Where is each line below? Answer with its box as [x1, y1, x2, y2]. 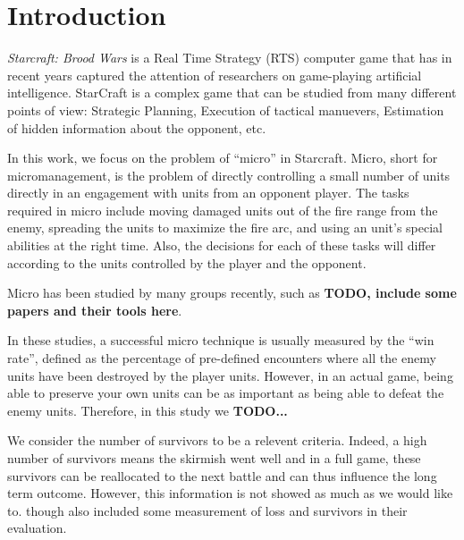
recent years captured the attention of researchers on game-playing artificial [7, 65, 422, 84]
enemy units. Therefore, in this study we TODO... [7, 401, 288, 419]
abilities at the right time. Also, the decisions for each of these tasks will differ [7, 236, 436, 255]
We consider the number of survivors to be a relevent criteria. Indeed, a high [7, 431, 427, 450]
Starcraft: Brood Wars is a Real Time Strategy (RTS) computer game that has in [7, 48, 452, 67]
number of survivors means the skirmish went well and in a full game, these [7, 449, 421, 467]
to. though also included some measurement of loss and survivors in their [7, 501, 408, 519]
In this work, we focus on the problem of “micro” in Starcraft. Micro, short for [7, 148, 438, 167]
